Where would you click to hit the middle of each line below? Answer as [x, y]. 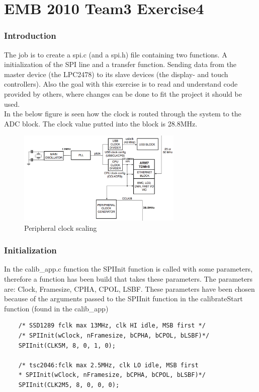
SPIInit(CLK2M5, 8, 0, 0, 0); [69, 385]
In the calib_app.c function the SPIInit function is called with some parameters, [128, 269]
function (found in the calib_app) [56, 308]
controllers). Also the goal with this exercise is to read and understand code [121, 84]
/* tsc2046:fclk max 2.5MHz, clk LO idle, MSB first [108, 365]
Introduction [30, 36]
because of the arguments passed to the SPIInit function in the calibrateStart [123, 299]
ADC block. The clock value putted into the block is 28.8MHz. [101, 123]
